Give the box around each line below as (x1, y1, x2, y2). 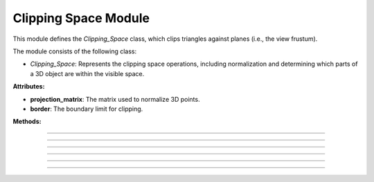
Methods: (12, 118, 42, 126)
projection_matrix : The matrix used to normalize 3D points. (30, 95, 200, 103)
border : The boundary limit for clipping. (30, 104, 143, 113)
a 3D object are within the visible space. (30, 69, 145, 78)
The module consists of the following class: (12, 47, 137, 55)
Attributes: (12, 82, 45, 91)
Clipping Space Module (12, 10, 150, 26)
